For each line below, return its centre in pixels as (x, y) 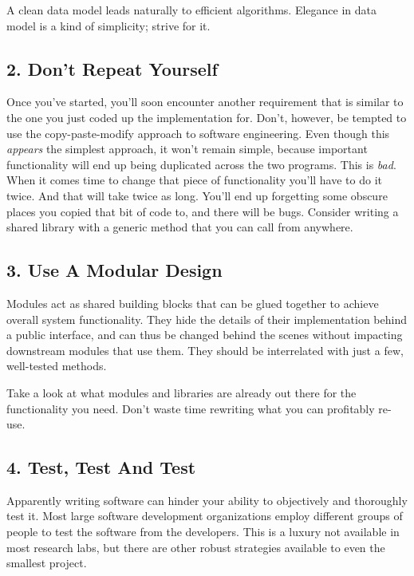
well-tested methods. (57, 366)
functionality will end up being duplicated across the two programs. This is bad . (201, 164)
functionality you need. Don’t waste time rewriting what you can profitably (191, 408)
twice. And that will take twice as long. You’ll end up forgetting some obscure (197, 195)
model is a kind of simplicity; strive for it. (108, 25)
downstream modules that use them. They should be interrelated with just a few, (205, 350)
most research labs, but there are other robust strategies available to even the (196, 547)
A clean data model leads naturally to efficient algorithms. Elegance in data (191, 10)
